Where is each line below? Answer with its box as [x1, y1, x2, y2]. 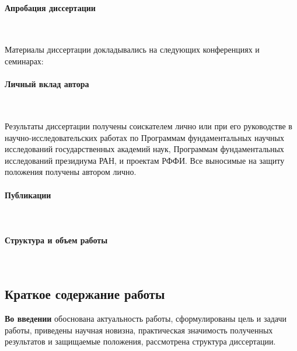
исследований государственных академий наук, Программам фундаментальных [5, 143, 284, 155]
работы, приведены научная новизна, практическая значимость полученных [5, 324, 273, 336]
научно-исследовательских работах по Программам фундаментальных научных [5, 131, 284, 143]
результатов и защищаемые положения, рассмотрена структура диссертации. [5, 335, 276, 347]
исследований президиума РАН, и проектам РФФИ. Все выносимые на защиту [5, 154, 285, 166]
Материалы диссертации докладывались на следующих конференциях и [5, 43, 260, 56]
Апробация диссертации [5, 1, 96, 13]
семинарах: [5, 54, 44, 67]
